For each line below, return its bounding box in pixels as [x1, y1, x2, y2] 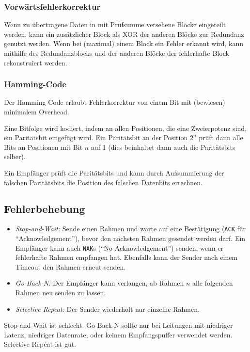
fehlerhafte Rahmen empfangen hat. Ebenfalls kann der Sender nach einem [15, 252, 238, 262]
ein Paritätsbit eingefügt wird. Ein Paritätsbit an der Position [4, 132, 188, 143]
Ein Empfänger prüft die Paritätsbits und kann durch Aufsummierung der [4, 167, 224, 177]
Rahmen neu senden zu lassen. [15, 288, 106, 298]
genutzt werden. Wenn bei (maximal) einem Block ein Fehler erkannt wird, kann [4, 38, 244, 48]
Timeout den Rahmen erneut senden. [15, 261, 126, 272]
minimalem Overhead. [4, 107, 69, 116]
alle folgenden [192, 278, 233, 288]
